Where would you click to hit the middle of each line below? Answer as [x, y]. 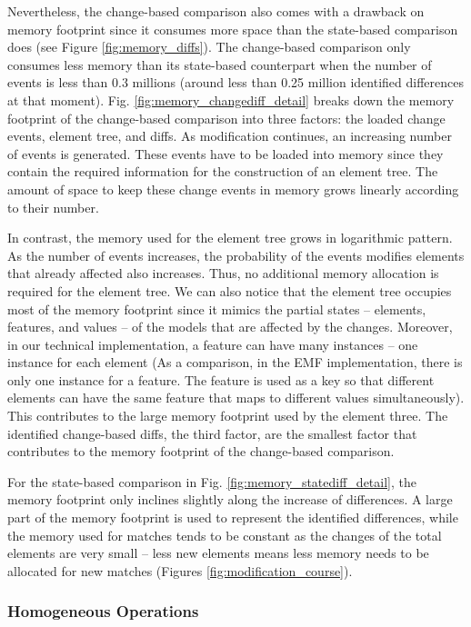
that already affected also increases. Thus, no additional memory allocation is [223, 273]
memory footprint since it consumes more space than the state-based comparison [233, 29]
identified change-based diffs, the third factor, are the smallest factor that [212, 433]
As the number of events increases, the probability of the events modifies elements [236, 255]
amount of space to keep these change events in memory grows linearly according [233, 189]
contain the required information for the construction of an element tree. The [223, 171]
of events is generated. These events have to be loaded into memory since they [225, 153]
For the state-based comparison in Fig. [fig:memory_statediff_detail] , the [212, 481]
